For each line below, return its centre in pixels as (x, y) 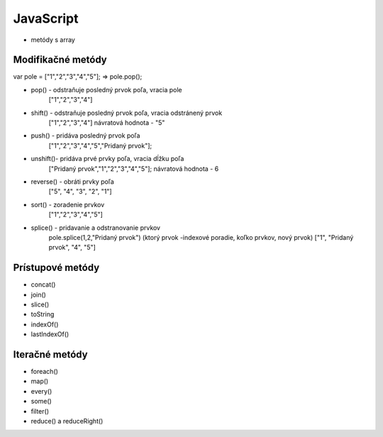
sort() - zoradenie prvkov (68, 204)
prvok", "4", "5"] (72, 248)
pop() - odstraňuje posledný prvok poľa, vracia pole (106, 89)
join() (38, 294)
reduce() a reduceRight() (67, 421)
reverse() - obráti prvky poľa (73, 182)
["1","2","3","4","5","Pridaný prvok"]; (100, 145)
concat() (43, 284)
